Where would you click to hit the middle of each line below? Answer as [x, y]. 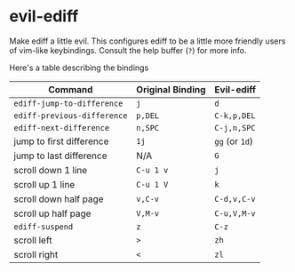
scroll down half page [59, 199]
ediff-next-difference [61, 128]
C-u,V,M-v [235, 213]
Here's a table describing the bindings [79, 68]
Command [71, 89]
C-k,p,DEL [235, 116]
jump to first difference [61, 141]
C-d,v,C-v [235, 199]
